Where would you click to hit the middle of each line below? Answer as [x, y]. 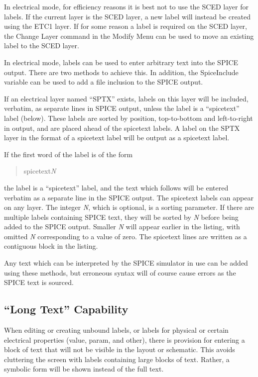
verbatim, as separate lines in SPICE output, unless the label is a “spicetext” [122, 108]
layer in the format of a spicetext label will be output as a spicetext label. [117, 138]
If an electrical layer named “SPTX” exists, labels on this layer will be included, [126, 98]
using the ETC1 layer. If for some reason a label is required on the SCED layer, [126, 26]
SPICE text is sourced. [39, 282]
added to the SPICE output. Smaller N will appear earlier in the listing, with [122, 227]
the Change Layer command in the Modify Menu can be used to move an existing [129, 36]
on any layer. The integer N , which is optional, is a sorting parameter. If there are [129, 207]
